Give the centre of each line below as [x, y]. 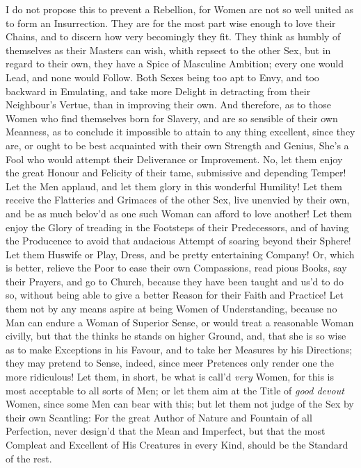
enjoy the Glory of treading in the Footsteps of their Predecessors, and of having [177, 227]
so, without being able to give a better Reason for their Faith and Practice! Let [175, 295]
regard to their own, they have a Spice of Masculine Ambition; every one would [175, 64]
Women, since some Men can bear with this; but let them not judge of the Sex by [180, 404]
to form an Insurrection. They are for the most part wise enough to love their [171, 23]
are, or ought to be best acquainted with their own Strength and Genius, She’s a [177, 145]
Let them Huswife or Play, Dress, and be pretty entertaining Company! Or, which [180, 254]
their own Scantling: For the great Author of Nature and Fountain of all [159, 417]
